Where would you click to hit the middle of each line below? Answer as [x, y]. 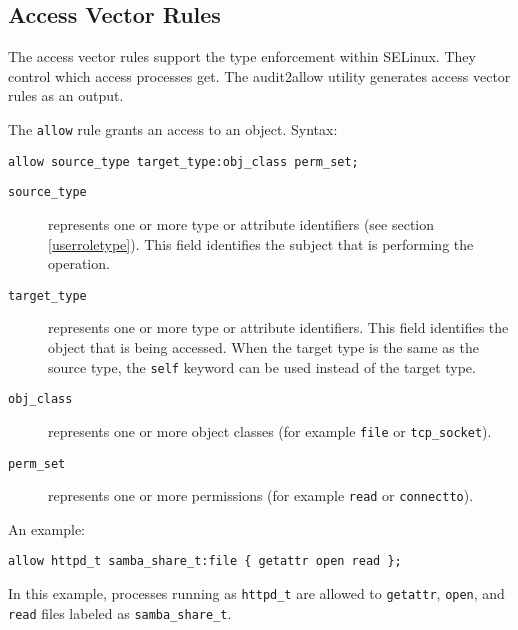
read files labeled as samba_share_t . [120, 612]
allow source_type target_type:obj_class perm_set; [183, 161]
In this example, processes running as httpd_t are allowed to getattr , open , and [256, 593]
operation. [79, 263]
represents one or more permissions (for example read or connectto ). [261, 495]
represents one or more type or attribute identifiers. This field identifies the [278, 327]
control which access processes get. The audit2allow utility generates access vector [259, 75]
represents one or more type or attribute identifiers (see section [241, 223]
